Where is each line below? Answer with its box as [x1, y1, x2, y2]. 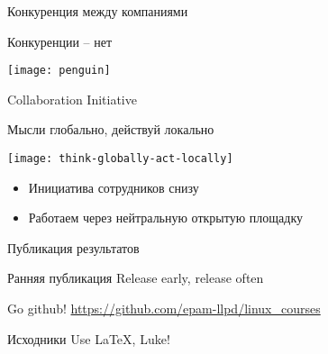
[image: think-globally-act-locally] [7, 152, 233, 166]
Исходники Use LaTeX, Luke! [7, 329, 170, 348]
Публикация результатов [7, 238, 140, 257]
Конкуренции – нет [7, 32, 113, 50]
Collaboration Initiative [7, 89, 137, 108]
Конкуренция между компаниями [7, 2, 188, 20]
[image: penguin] [7, 64, 111, 77]
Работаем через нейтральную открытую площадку [28, 208, 304, 227]
